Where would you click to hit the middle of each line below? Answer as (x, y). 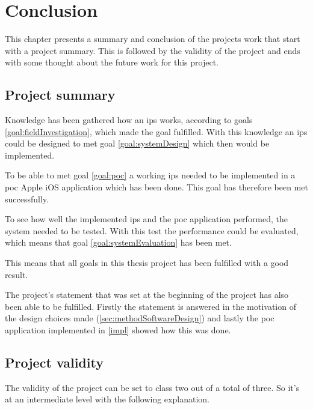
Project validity (54, 362)
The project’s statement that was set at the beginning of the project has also (147, 295)
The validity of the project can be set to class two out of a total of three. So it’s (152, 387)
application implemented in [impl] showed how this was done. (118, 330)
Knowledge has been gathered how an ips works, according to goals (129, 120)
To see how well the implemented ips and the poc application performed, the (147, 219)
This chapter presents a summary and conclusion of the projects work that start (153, 39)
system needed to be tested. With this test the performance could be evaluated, (152, 230)
